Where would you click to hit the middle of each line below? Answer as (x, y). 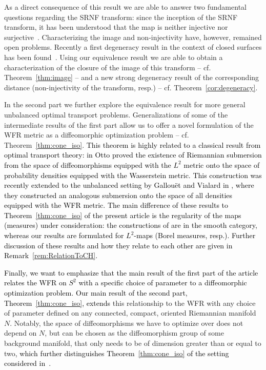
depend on (21, 333)
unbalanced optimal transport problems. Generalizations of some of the (116, 114)
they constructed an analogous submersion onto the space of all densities (118, 195)
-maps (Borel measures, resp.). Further (195, 235)
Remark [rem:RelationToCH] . (51, 255)
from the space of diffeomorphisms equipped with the (88, 164)
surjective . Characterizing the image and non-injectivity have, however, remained (133, 37)
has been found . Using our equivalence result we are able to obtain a (114, 57)
